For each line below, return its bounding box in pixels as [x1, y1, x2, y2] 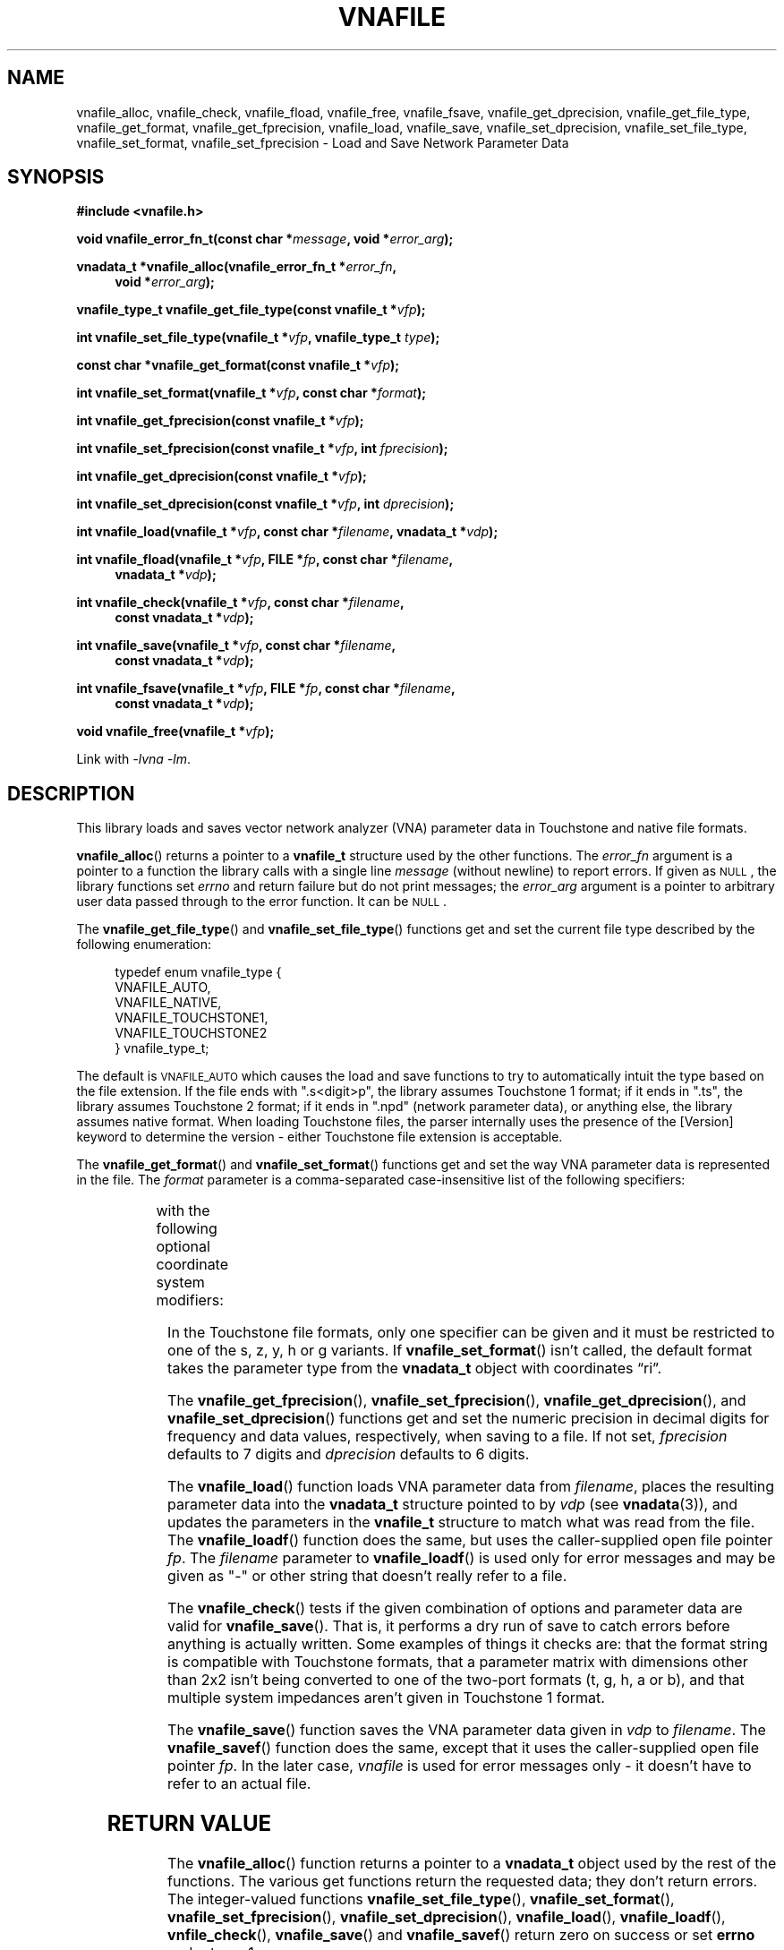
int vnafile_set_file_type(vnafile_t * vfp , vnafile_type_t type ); [76, 329, 440, 346]
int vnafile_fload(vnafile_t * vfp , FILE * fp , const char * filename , [76, 552, 454, 568]
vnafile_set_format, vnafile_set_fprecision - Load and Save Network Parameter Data [76, 134, 569, 150]
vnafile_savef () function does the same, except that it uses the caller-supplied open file [167, 1739, 760, 1758]
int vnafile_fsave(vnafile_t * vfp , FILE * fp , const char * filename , [76, 680, 456, 697]
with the [156, 1202, 210, 1220]
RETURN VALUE [107, 1810, 272, 1837]
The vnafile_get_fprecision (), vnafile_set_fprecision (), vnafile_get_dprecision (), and [167, 1391, 746, 1410]
